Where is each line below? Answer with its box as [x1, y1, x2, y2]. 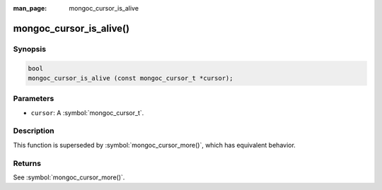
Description [13, 126, 54, 136]
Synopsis [13, 44, 46, 54]
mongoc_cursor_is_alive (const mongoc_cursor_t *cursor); [28, 74, 233, 82]
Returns [13, 158, 42, 168]
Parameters [13, 94, 54, 104]
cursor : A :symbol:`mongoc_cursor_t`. [30, 108, 144, 117]
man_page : [13, 4, 47, 12]
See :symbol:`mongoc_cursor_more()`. [13, 173, 125, 182]
